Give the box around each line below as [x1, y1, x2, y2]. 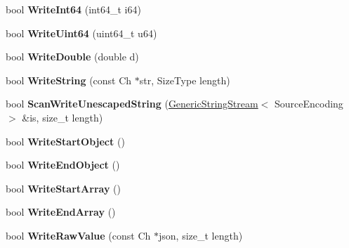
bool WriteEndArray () [6, 204, 116, 219]
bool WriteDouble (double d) [6, 49, 139, 64]
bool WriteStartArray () [6, 181, 121, 195]
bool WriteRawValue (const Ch [6, 228, 151, 242]
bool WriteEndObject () [6, 157, 120, 172]
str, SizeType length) [139, 72, 230, 87]
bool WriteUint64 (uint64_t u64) [6, 25, 157, 40]
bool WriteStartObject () [6, 133, 125, 148]
